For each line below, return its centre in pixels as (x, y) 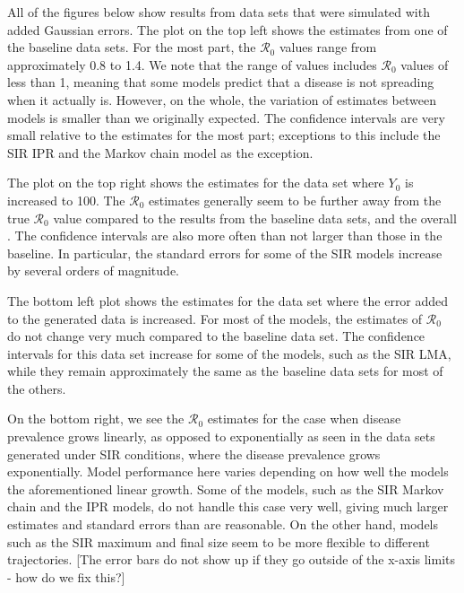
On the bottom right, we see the (96, 419)
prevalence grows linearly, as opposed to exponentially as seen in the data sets (221, 436)
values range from (328, 47)
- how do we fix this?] (66, 576)
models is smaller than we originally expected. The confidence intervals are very (226, 117)
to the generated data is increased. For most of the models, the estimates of (215, 318)
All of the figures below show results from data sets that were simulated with (219, 12)
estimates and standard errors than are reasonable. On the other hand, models (223, 524)
